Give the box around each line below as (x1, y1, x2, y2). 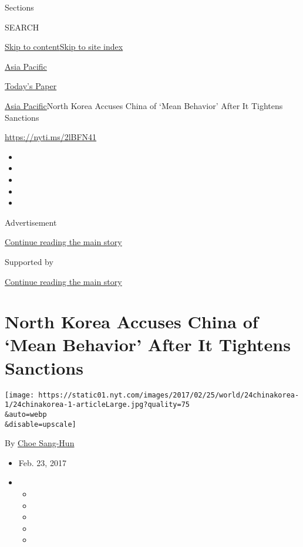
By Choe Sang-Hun (5, 437, 75, 449)
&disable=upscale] (5, 420, 76, 429)
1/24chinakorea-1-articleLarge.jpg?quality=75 (5, 400, 190, 409)
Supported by (5, 255, 53, 267)
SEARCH (5, 21, 39, 33)
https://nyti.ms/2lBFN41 (5, 131, 97, 143)
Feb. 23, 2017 (18, 456, 66, 468)
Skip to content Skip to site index (5, 40, 123, 53)
